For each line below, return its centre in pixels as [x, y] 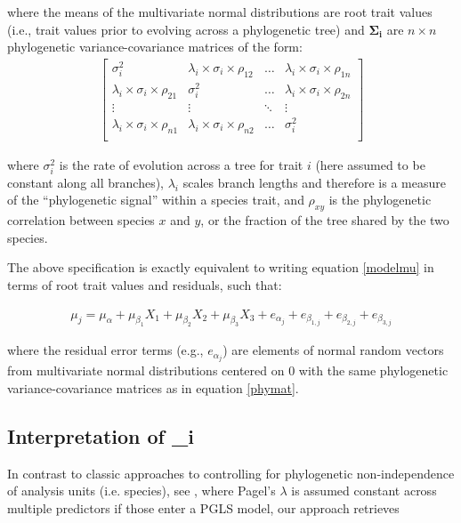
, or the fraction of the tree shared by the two [325, 220]
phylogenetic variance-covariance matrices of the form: [155, 47]
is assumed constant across [364, 491]
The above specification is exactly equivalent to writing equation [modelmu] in [221, 267]
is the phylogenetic [380, 200]
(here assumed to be [370, 164]
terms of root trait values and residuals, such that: [145, 284]
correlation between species [81, 220]
